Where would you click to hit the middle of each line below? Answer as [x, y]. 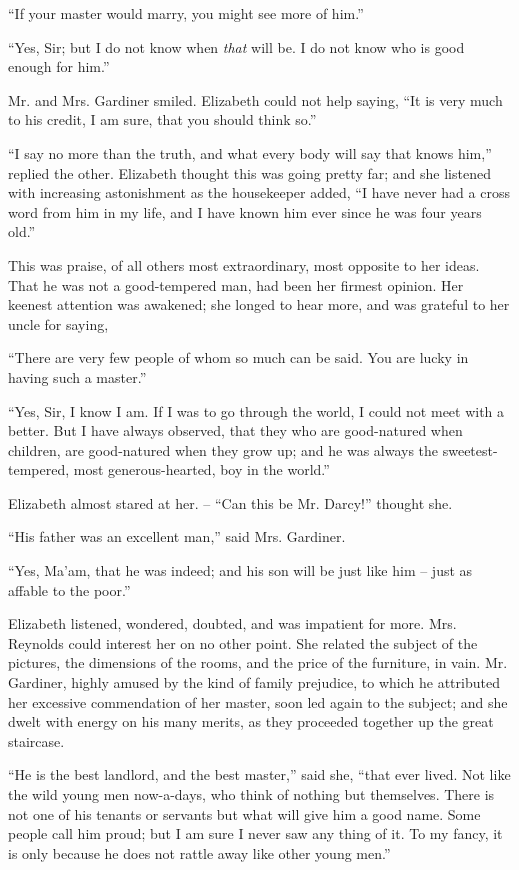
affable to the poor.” [69, 589]
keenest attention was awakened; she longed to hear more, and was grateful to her [259, 304]
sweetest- [470, 449]
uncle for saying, [58, 323]
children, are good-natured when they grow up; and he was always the [223, 449]
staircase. [36, 740]
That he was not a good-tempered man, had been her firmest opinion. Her [236, 284]
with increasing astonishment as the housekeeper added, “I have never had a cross [259, 192]
